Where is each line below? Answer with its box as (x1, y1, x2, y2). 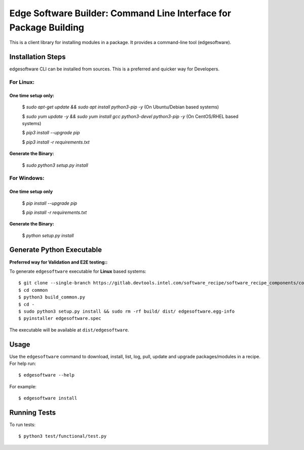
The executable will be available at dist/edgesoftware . (9, 327, 129, 333)
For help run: (9, 360, 36, 366)
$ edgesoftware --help (18, 372, 75, 378)
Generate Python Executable (9, 246, 102, 254)
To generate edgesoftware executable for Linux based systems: (9, 268, 146, 274)
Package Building (9, 22, 85, 33)
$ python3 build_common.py (18, 294, 86, 300)
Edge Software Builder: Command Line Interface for (9, 8, 232, 19)
